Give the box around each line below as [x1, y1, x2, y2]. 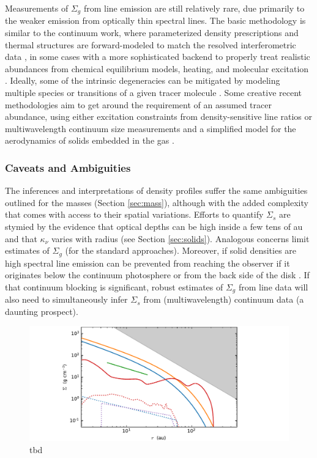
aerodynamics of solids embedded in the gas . [5, 134, 174, 147]
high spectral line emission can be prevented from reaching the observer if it [5, 256, 290, 269]
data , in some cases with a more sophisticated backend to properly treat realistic [5, 50, 310, 63]
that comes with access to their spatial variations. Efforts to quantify [5, 208, 264, 221]
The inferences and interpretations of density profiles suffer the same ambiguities [5, 184, 308, 197]
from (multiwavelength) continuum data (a [143, 293, 304, 306]
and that [5, 232, 37, 245]
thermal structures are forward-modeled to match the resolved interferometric [5, 38, 296, 51]
